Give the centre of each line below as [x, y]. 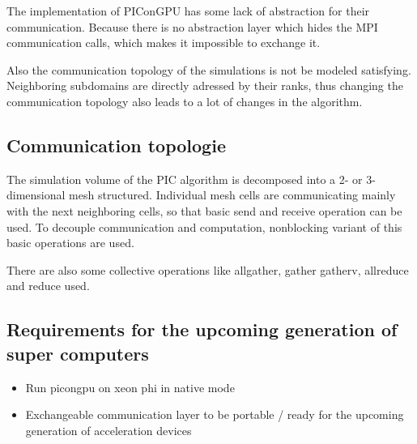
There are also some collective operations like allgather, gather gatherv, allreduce [208, 269]
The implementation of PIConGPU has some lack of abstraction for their [188, 11]
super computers [78, 353]
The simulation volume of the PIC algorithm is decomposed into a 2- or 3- [191, 179]
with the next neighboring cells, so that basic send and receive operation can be [204, 210]
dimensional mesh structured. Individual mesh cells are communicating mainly [201, 195]
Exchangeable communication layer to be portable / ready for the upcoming [215, 414]
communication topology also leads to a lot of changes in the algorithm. [185, 101]
